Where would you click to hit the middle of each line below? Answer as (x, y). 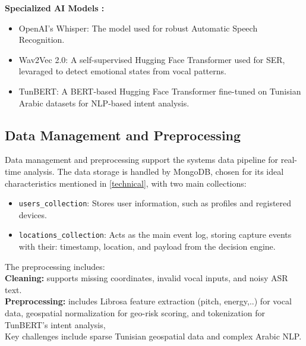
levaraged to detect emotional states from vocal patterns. (122, 71)
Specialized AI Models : (55, 8)
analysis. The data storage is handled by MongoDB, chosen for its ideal (154, 171)
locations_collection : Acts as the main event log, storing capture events (155, 235)
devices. (33, 214)
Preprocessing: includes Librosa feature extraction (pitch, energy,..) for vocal (148, 301)
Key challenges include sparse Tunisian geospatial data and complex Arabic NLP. (153, 336)
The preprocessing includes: (55, 266)
